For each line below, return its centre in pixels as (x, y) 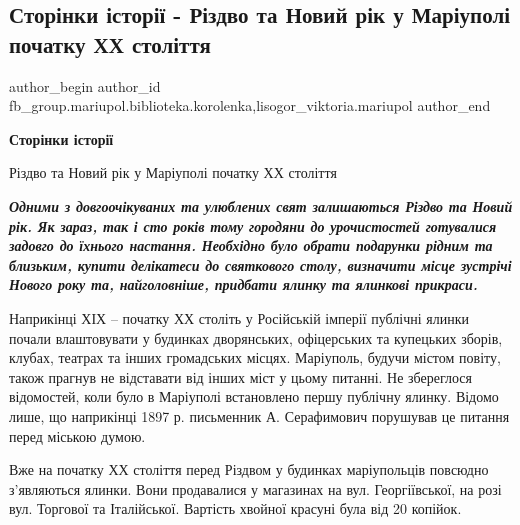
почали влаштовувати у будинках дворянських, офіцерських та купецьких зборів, (256, 337)
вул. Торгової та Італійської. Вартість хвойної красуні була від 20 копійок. (235, 508)
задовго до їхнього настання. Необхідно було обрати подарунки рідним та (251, 245)
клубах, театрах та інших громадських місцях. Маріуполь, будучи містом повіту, (255, 357)
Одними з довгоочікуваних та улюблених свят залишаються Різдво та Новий (261, 205)
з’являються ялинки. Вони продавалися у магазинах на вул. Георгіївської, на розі (255, 488)
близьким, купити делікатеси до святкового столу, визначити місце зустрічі (260, 264)
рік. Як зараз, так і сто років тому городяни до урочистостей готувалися (253, 225)
